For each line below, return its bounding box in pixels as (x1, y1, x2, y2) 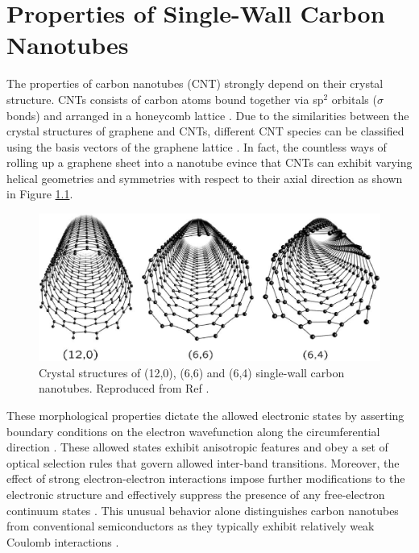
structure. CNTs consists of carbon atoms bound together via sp (6, 90, 324, 107)
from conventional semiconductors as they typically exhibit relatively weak (6, 518, 375, 534)
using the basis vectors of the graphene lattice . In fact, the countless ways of (6, 138, 387, 155)
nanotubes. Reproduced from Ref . (39, 380, 209, 397)
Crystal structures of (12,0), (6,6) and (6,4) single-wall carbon (39, 364, 345, 380)
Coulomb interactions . (6, 533, 119, 550)
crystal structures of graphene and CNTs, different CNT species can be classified (6, 123, 404, 139)
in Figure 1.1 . (6, 185, 73, 202)
